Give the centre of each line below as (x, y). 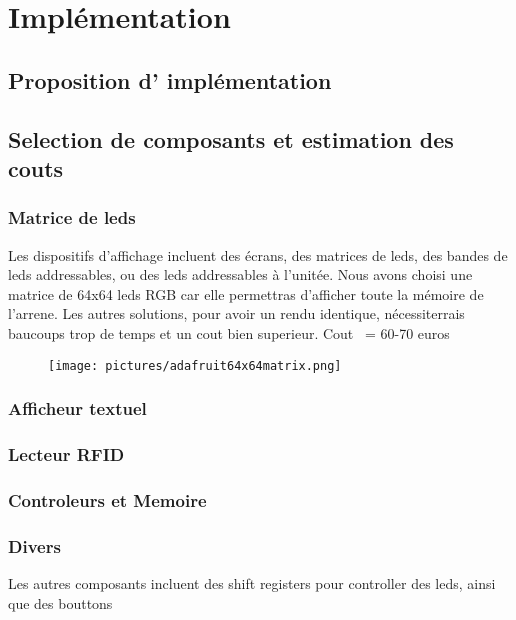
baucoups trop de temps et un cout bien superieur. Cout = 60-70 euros (229, 332)
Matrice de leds (72, 217)
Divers (34, 545)
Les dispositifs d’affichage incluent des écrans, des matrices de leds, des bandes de (258, 254)
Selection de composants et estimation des (231, 138)
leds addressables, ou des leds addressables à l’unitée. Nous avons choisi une (240, 274)
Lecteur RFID (66, 453)
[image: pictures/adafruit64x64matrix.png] (195, 365)
